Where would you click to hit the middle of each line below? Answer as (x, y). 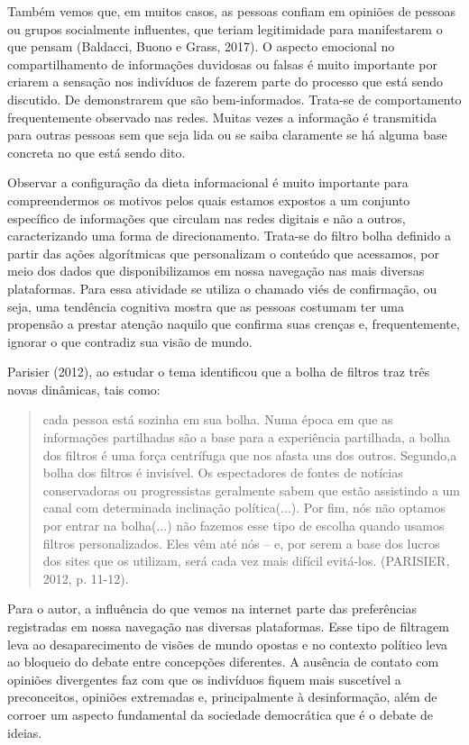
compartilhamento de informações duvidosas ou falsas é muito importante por (222, 64)
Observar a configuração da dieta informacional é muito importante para (208, 182)
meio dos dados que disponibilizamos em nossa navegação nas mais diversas (216, 271)
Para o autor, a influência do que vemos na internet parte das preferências (212, 609)
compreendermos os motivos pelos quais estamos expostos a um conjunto (209, 200)
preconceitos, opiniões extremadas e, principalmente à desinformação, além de (222, 697)
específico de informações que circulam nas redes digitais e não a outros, (207, 218)
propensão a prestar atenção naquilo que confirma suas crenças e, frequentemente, (234, 324)
